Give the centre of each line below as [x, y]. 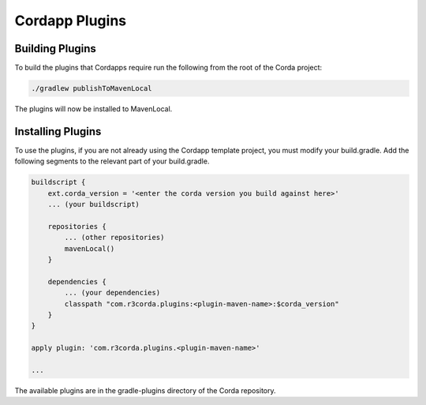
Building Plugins [55, 49]
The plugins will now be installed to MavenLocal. [93, 109]
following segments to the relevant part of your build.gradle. [112, 161]
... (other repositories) [114, 238]
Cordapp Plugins [70, 21]
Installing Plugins [58, 131]
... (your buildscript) [93, 204]
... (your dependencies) [112, 293]
